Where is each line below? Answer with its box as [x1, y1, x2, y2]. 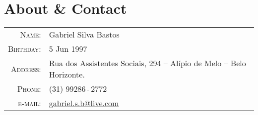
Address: [10, 63, 41, 75]
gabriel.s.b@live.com [49, 97, 119, 109]
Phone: [17, 83, 41, 95]
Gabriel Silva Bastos [49, 29, 120, 40]
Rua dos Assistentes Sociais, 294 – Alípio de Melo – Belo [49, 57, 246, 69]
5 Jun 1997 [49, 43, 87, 55]
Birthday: [8, 43, 41, 55]
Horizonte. [49, 69, 85, 80]
